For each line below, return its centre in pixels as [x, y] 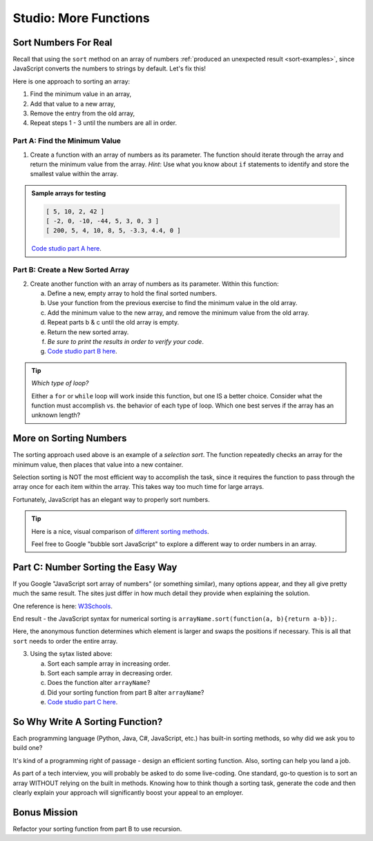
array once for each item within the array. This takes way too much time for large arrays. [138, 487]
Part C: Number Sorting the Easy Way [95, 567]
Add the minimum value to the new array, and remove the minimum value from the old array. [178, 312]
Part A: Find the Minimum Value [67, 141]
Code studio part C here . [83, 702]
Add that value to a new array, [73, 104]
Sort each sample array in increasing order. [109, 664]
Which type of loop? [60, 383]
